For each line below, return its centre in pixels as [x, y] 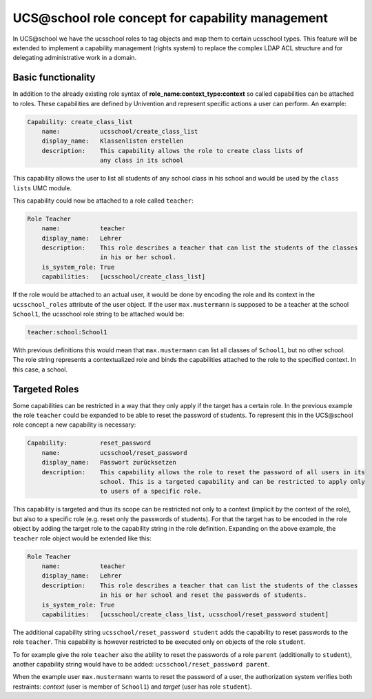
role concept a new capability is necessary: [74, 425]
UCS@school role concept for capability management [170, 18]
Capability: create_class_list [80, 122]
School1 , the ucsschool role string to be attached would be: [99, 314]
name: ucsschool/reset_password [114, 453]
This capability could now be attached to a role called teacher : [103, 201]
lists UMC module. [42, 188]
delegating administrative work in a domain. [75, 58]
